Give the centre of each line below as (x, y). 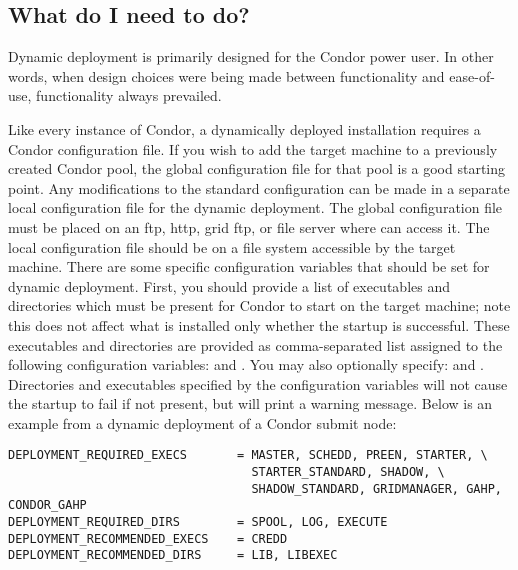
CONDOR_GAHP (47, 505)
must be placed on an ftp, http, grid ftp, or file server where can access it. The (249, 226)
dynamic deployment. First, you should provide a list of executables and (229, 285)
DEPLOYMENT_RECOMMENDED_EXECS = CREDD (148, 538)
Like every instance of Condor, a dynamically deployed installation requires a (244, 128)
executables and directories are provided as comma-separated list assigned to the (255, 344)
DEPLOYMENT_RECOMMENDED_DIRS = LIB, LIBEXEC (173, 555)
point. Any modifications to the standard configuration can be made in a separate (259, 187)
